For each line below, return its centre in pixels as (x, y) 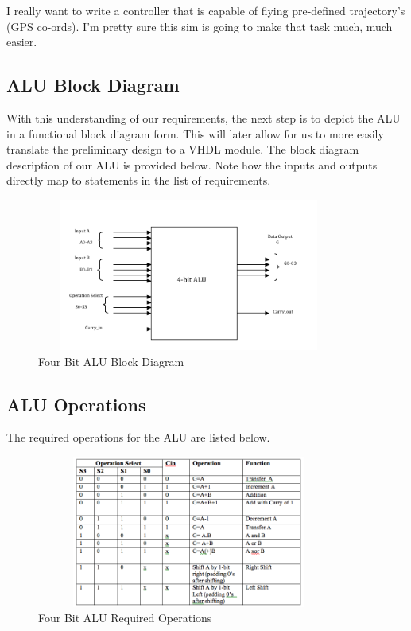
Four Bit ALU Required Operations (125, 618)
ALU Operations (76, 404)
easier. (22, 42)
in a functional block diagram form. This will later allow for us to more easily (195, 133)
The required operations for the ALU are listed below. (138, 437)
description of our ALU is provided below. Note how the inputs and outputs (192, 164)
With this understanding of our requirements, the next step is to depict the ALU (204, 117)
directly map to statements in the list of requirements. (139, 180)
